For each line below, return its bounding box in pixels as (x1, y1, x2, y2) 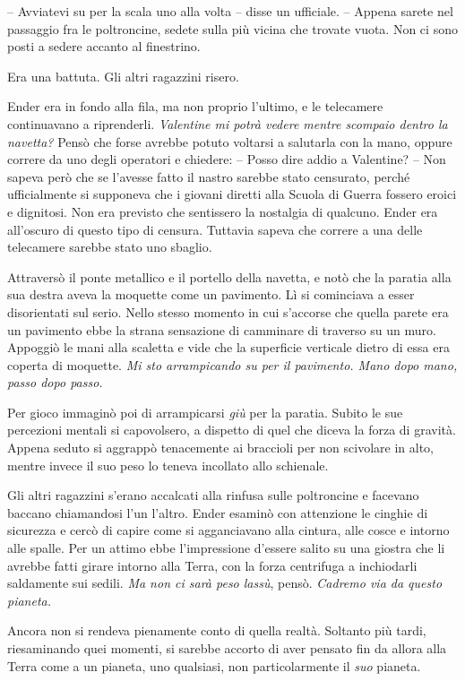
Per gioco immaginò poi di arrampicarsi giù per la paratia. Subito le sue (7, 402, 403, 421)
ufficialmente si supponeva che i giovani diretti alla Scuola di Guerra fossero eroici (7, 185, 457, 203)
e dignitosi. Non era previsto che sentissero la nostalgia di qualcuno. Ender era (7, 202, 438, 220)
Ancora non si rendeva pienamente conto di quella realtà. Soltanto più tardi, (7, 621, 426, 640)
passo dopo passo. (7, 373, 103, 392)
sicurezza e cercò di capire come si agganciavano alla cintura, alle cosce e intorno (7, 521, 450, 539)
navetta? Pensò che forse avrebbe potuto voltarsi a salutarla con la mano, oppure (7, 132, 452, 151)
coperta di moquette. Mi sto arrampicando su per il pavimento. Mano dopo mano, (7, 355, 458, 374)
